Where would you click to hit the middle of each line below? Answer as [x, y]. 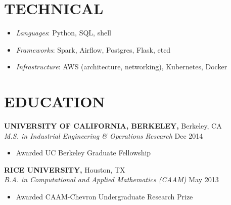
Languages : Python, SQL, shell [63, 33]
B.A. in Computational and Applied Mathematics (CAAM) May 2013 [111, 179]
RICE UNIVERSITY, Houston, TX [65, 169]
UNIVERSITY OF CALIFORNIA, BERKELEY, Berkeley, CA [113, 126]
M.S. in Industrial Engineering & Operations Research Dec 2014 [104, 135]
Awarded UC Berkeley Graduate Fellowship [83, 153]
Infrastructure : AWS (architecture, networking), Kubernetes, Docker [122, 67]
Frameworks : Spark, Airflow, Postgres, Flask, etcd [93, 49]
